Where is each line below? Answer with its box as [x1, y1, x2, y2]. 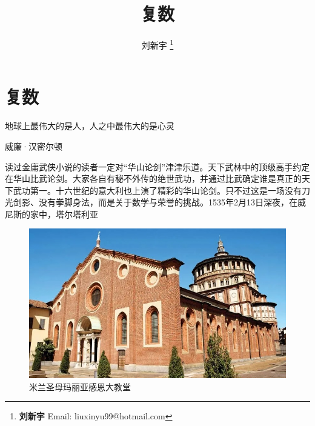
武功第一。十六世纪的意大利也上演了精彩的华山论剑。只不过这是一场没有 [13, 184, 302, 196]
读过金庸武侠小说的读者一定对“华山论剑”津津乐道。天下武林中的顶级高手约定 [5, 160, 310, 173]
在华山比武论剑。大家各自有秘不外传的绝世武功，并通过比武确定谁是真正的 [5, 172, 302, 185]
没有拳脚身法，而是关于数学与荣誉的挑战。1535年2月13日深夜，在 [38, 196, 297, 208]
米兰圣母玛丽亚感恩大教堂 [29, 380, 131, 393]
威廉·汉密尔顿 [5, 139, 62, 152]
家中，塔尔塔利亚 [30, 207, 98, 220]
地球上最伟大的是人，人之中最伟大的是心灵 [5, 119, 174, 132]
